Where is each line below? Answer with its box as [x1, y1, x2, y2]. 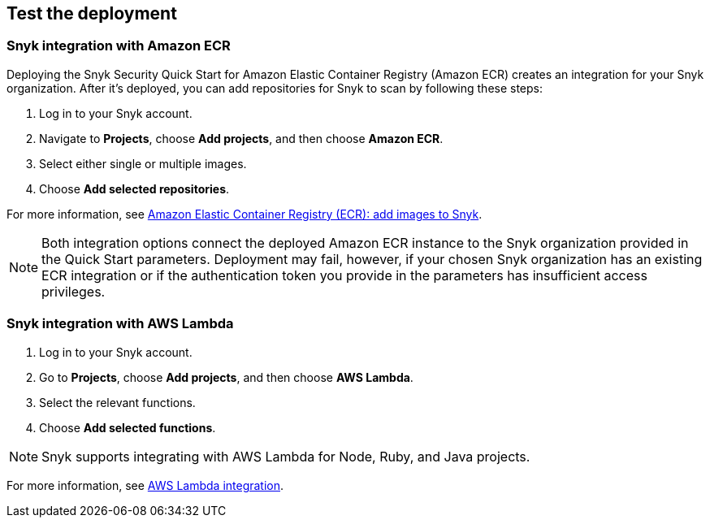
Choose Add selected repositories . [39, 181, 230, 196]
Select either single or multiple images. [39, 156, 247, 171]
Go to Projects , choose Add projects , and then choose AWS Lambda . [39, 370, 413, 384]
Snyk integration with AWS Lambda [6, 315, 234, 332]
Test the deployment [6, 3, 177, 24]
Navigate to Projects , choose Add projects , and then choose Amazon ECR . [39, 131, 444, 145]
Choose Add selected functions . [39, 420, 216, 435]
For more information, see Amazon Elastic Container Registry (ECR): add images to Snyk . [6, 206, 483, 221]
